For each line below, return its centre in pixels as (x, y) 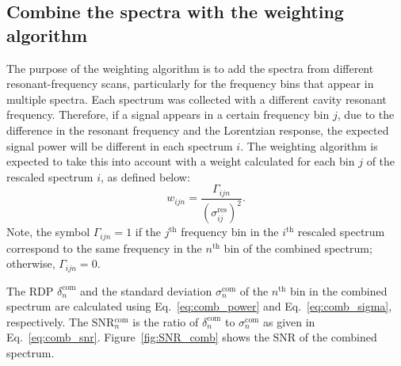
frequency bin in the (230, 232)
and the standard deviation (146, 290)
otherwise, (31, 263)
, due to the (366, 114)
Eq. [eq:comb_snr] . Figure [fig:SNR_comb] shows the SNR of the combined (192, 337)
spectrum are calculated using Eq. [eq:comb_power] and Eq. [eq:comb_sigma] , (199, 306)
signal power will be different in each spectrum (120, 145)
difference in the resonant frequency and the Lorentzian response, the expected (198, 130)
